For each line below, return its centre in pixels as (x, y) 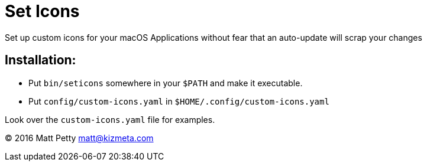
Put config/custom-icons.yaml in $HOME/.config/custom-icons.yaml (179, 101)
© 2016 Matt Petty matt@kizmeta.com (79, 138)
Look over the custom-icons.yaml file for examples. (110, 119)
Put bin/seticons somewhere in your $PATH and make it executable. (166, 83)
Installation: (41, 60)
